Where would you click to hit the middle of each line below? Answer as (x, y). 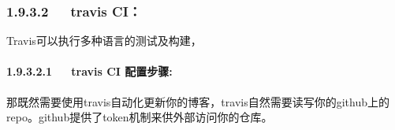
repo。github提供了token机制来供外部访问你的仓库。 (140, 117)
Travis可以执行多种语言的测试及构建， (104, 41)
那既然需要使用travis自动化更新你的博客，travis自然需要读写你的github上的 (198, 101)
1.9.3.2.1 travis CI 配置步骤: (89, 71)
